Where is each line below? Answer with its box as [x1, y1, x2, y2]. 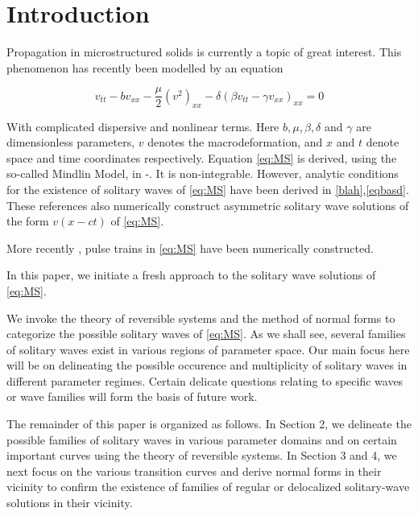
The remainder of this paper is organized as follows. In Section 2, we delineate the [6, 415, 412, 432]
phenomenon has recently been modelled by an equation [6, 59, 283, 76]
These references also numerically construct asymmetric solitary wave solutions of [6, 196, 409, 213]
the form [6, 213, 49, 229]
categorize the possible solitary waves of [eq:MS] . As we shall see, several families [6, 325, 406, 342]
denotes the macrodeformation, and [147, 134, 323, 151]
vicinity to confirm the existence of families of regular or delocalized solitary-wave [6, 478, 410, 495]
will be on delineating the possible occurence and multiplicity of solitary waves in [6, 357, 408, 374]
